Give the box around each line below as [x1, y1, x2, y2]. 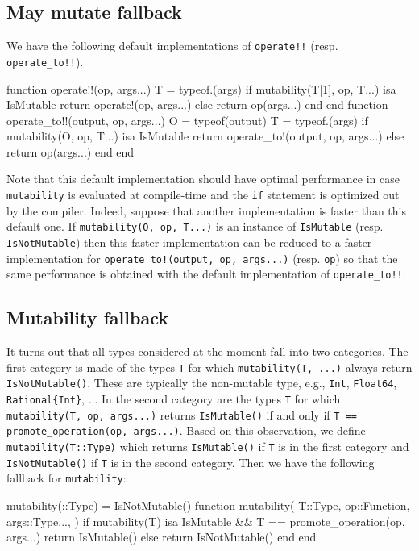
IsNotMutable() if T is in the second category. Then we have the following [6, 453, 375, 470]
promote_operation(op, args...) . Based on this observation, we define [6, 422, 366, 439]
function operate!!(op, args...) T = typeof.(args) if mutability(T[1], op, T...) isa [6, 80, 396, 97]
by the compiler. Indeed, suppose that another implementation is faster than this [6, 202, 406, 219]
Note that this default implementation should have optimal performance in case [6, 170, 400, 187]
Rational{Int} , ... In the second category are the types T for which [6, 390, 341, 407]
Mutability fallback [6, 305, 168, 330]
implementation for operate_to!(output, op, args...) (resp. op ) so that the [6, 249, 398, 266]
